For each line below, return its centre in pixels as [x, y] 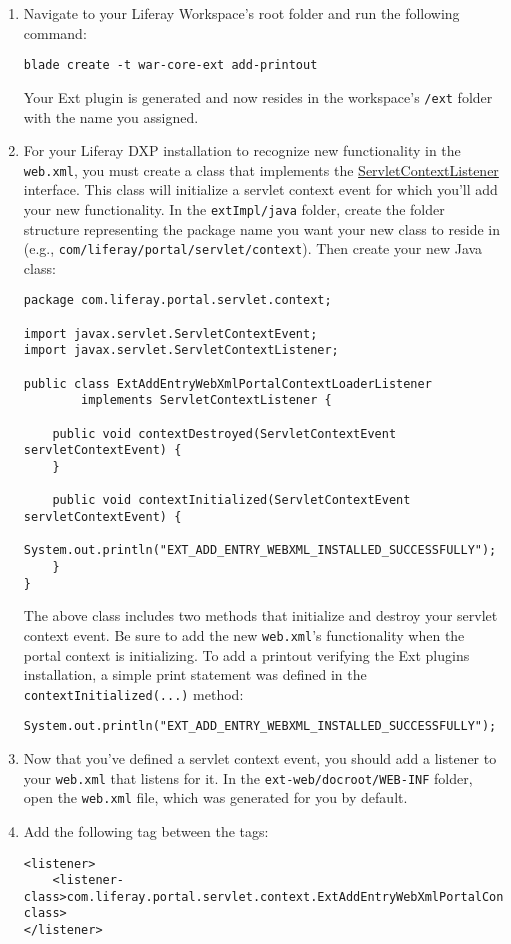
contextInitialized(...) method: [133, 693]
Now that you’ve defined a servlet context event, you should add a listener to [260, 758]
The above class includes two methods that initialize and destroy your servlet [260, 615]
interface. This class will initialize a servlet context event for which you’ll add [260, 189]
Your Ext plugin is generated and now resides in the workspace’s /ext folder [258, 96]
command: [55, 32]
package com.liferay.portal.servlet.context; [177, 300]
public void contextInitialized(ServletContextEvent [231, 500]
